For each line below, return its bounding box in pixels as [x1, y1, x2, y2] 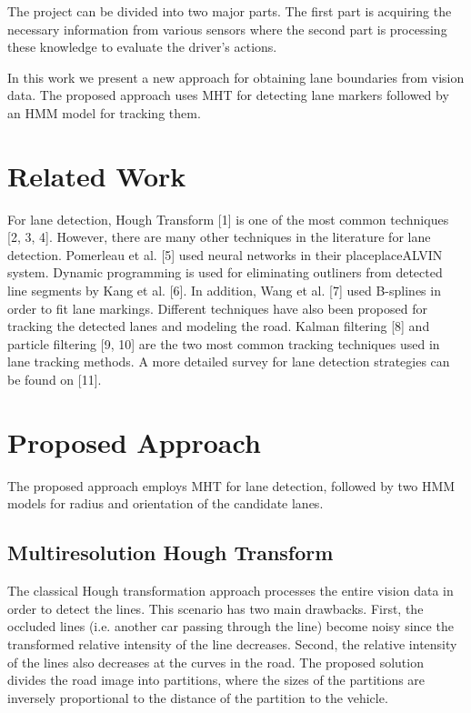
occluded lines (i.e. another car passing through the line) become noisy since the [7, 617, 454, 636]
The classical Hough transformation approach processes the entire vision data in [7, 581, 454, 600]
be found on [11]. [7, 370, 102, 389]
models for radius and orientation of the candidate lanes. [7, 494, 324, 513]
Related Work [7, 156, 186, 194]
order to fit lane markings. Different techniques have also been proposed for [7, 298, 427, 317]
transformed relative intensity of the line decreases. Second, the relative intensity [7, 634, 457, 653]
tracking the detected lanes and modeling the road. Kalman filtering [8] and [7, 316, 430, 336]
